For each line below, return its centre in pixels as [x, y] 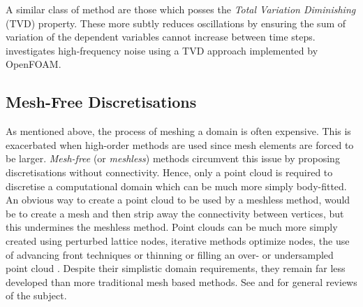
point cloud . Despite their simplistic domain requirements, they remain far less [176, 268]
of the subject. [36, 295]
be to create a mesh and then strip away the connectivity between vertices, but [175, 213]
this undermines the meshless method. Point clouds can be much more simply [172, 227]
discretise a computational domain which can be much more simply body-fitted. [176, 186]
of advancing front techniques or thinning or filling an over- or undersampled [170, 254]
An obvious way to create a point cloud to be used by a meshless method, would [178, 200]
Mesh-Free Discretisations [101, 102]
